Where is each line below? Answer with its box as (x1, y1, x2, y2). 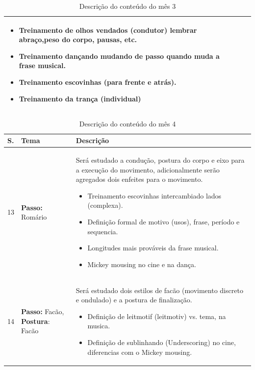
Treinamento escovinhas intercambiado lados (87, 190, 222, 200)
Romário (21, 212, 47, 222)
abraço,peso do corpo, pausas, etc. (19, 34, 137, 45)
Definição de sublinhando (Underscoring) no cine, (87, 337, 236, 347)
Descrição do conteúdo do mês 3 (79, 1, 176, 11)
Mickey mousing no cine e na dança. (87, 259, 196, 269)
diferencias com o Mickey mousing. (87, 346, 192, 357)
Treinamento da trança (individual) (19, 93, 141, 103)
